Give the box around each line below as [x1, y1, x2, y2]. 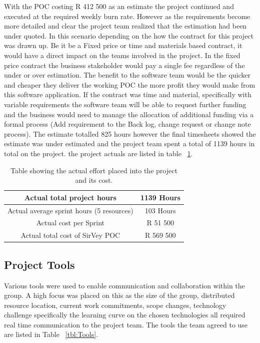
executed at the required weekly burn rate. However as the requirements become [4, 11, 250, 21]
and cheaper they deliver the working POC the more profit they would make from [4, 79, 255, 90]
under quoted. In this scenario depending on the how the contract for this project [4, 30, 254, 41]
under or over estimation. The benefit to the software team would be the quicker [4, 70, 251, 80]
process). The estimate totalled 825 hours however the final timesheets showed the [4, 128, 256, 139]
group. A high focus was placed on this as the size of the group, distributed [4, 290, 235, 300]
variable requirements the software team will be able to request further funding [4, 99, 246, 109]
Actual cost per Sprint [36, 217, 104, 228]
